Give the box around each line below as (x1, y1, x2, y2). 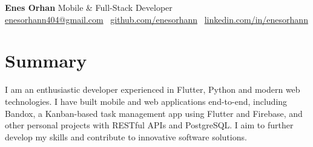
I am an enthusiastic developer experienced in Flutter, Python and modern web (5, 83, 300, 96)
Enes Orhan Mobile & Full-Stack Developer (5, 1, 173, 13)
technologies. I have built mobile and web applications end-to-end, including (5, 95, 288, 107)
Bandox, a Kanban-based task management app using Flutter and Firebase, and (5, 107, 303, 119)
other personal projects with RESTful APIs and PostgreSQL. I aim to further (5, 119, 294, 131)
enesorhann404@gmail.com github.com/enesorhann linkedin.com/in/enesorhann (5, 13, 308, 25)
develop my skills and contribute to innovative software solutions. (5, 130, 247, 143)
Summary (5, 48, 87, 73)
